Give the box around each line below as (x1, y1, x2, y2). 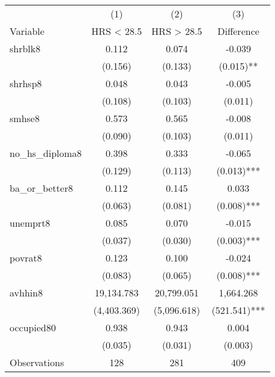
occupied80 (10, 320, 56, 334)
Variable (10, 24, 44, 38)
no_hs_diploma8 (10, 146, 82, 160)
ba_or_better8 (10, 181, 73, 195)
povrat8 (10, 251, 42, 265)
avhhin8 (10, 286, 43, 299)
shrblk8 (10, 41, 41, 55)
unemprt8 (10, 216, 50, 230)
